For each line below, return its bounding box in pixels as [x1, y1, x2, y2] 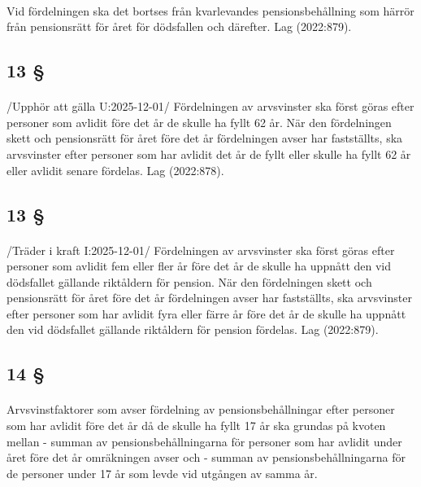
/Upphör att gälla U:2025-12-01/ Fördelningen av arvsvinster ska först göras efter [7, 98, 414, 115]
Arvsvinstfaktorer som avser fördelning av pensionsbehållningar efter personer [7, 401, 395, 418]
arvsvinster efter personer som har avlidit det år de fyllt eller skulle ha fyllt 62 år [7, 145, 411, 162]
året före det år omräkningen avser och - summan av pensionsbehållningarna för [7, 449, 406, 466]
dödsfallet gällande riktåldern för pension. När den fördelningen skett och [7, 273, 372, 290]
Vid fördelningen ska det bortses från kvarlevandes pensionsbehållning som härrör [7, 2, 414, 19]
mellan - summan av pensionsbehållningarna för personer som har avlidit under [7, 432, 402, 450]
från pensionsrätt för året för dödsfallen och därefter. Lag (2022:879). [7, 18, 352, 35]
